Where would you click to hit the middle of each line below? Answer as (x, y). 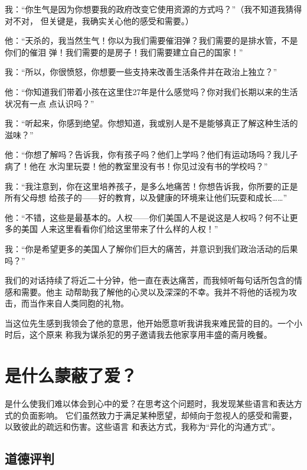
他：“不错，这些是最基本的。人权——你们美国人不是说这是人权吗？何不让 (147, 217)
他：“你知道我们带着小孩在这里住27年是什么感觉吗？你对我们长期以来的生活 (151, 91)
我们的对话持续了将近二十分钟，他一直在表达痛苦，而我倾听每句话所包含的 (149, 280)
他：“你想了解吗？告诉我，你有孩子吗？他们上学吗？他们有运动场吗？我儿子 (151, 154)
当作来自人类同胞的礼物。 (79, 303)
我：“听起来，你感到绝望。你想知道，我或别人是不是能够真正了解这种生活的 (151, 123)
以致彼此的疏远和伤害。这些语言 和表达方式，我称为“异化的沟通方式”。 (142, 427)
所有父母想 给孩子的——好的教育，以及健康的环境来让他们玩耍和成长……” (146, 198)
